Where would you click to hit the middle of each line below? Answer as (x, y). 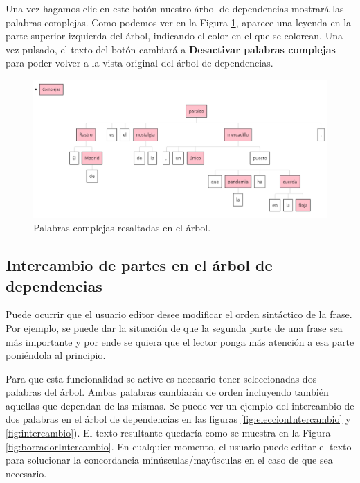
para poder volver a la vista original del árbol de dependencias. (139, 63)
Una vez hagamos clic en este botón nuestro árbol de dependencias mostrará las (175, 8)
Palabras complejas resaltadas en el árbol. (122, 228)
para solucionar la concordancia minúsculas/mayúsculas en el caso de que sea (169, 460)
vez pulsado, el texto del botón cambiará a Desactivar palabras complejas (171, 49)
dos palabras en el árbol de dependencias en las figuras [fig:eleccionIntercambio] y (178, 419)
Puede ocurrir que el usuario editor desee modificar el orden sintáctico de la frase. (179, 314)
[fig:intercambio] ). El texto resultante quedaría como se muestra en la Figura (168, 433)
